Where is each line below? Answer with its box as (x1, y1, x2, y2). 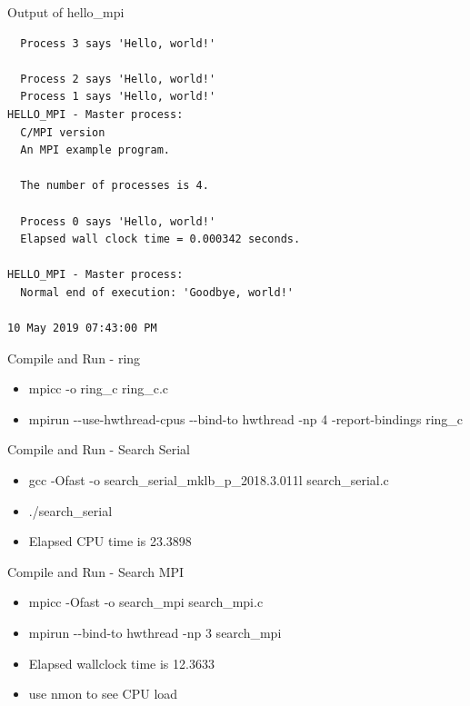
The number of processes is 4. (20, 179, 209, 193)
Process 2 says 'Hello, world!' (20, 72, 216, 85)
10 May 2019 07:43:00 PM (7, 322, 157, 335)
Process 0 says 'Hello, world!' (20, 214, 216, 228)
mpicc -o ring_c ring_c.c (28, 379, 169, 398)
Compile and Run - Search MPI (7, 562, 185, 581)
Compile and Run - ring (7, 348, 141, 367)
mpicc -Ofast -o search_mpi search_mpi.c (28, 592, 264, 612)
